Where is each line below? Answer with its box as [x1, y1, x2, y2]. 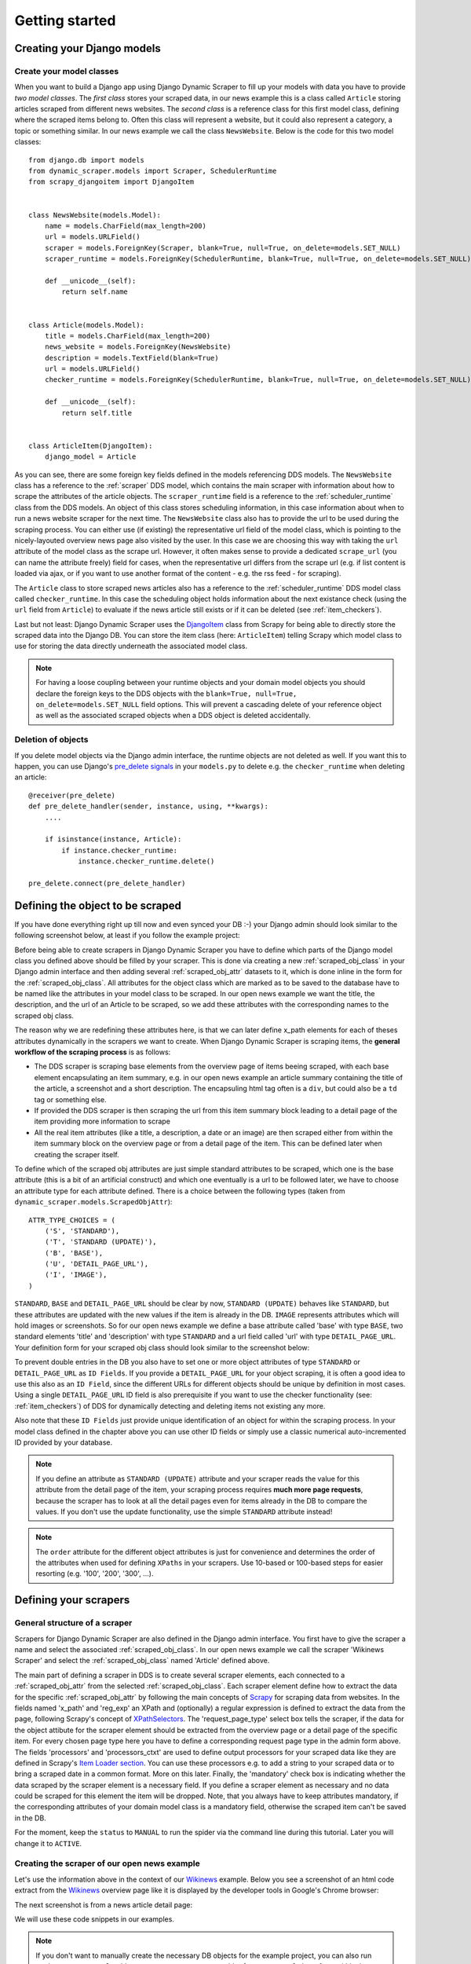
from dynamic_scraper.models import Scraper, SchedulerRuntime [28, 167, 277, 176]
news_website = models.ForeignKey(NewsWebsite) [44, 343, 232, 351]
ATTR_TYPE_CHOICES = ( [28, 1215, 116, 1225]
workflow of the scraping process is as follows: [14, 1047, 171, 1057]
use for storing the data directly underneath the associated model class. [14, 641, 247, 651]
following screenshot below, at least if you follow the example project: [14, 931, 240, 940]
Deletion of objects [14, 735, 89, 746]
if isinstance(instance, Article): [44, 835, 182, 844]
